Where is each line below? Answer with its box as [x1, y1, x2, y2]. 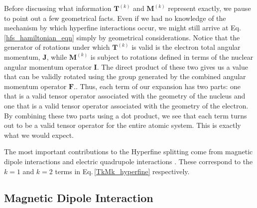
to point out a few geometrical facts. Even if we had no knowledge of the [4, 12, 226, 23]
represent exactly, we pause [168, 3, 251, 13]
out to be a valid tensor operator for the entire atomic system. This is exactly [4, 120, 241, 130]
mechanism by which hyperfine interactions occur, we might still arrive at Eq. [4, 22, 241, 33]
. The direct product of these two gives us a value [97, 61, 248, 72]
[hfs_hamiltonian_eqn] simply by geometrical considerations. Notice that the [4, 32, 240, 42]
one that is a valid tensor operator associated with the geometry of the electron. [4, 100, 249, 110]
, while [46, 51, 67, 62]
